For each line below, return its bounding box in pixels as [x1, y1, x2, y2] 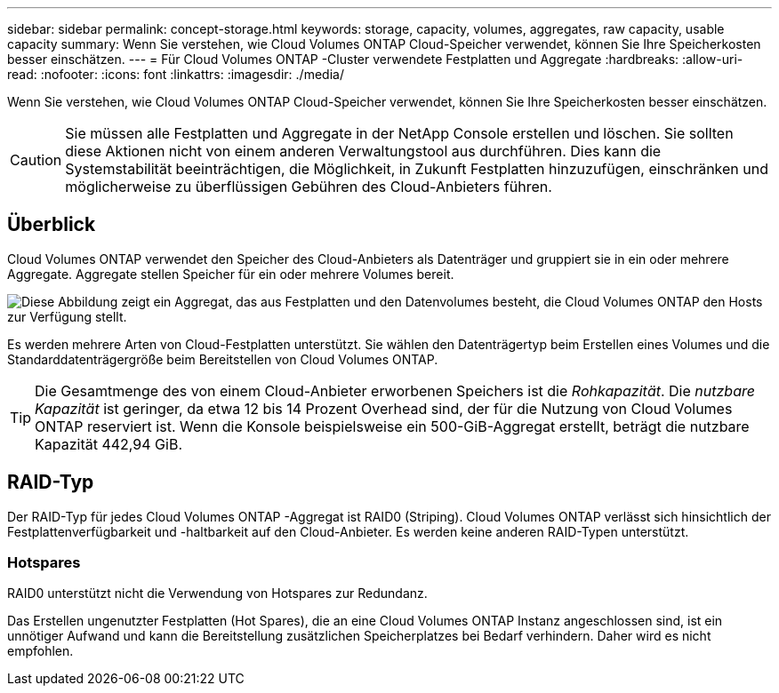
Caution [10, 151, 62, 169]
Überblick [7, 213, 96, 236]
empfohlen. [7, 643, 74, 659]
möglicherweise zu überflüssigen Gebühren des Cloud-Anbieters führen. [65, 178, 552, 195]
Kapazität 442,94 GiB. [35, 434, 182, 453]
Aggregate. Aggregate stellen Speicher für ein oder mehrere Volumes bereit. [7, 266, 454, 282]
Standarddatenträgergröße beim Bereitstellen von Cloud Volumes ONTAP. [7, 351, 438, 367]
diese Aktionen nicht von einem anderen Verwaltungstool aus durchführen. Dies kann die [65, 142, 662, 160]
